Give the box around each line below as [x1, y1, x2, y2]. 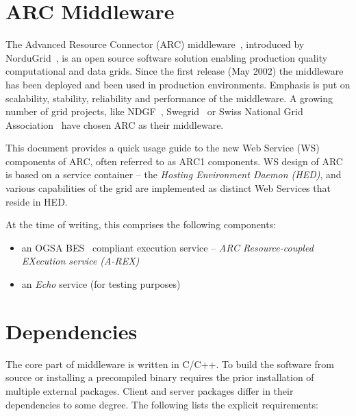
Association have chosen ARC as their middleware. [5, 117, 224, 132]
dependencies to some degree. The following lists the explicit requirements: [5, 397, 319, 411]
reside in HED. [5, 194, 68, 208]
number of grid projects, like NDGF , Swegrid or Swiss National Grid [5, 104, 303, 119]
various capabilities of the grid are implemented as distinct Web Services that [5, 181, 331, 195]
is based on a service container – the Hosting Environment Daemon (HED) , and [5, 167, 342, 182]
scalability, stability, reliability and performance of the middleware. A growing [5, 90, 333, 105]
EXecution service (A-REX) [21, 254, 140, 268]
